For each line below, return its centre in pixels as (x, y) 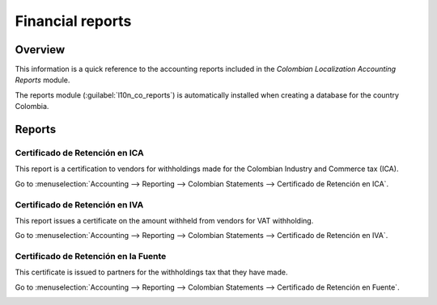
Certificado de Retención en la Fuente (91, 257)
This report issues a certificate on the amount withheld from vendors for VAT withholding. (164, 220)
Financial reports (73, 21)
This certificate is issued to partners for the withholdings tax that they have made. (151, 272)
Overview (40, 50)
